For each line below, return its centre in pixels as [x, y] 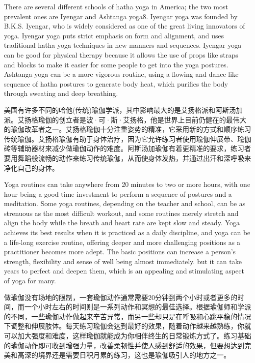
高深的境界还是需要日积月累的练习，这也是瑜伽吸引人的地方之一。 [124, 355]
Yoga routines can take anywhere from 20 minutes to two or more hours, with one [127, 184]
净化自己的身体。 [31, 167]
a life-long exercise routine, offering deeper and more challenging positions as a [122, 242]
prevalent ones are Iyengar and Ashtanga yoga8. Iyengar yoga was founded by [121, 16]
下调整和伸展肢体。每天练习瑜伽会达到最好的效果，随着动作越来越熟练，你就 [127, 326]
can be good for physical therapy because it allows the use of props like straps [121, 54]
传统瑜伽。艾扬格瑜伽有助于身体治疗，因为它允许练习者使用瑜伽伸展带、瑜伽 [127, 138]
